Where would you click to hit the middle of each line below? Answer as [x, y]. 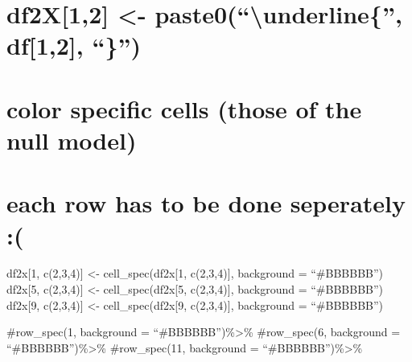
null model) [72, 140]
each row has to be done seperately [206, 203]
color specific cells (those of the [184, 108]
